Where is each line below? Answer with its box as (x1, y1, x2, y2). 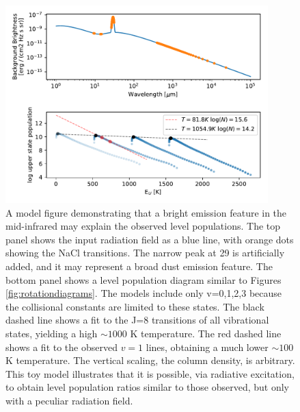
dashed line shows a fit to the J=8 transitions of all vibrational (5, 313, 269, 327)
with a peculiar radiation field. (5, 393, 133, 407)
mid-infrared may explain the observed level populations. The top (5, 219, 281, 233)
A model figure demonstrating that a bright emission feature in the (5, 205, 287, 219)
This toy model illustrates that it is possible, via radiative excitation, (5, 366, 295, 380)
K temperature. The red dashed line (130, 326, 282, 340)
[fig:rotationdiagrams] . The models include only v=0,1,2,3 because (5, 286, 282, 300)
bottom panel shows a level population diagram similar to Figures (5, 272, 282, 287)
